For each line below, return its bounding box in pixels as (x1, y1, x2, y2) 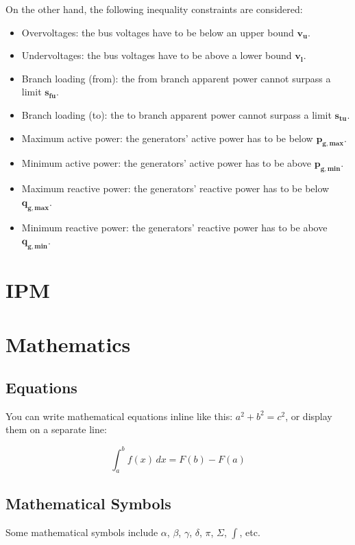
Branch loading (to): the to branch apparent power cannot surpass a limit (21, 107, 332, 121)
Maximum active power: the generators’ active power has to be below (21, 130, 313, 145)
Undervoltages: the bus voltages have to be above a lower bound (21, 48, 292, 62)
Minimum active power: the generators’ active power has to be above (21, 156, 312, 170)
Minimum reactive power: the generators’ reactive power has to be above (21, 220, 328, 234)
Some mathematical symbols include (5, 524, 158, 539)
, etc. (239, 524, 260, 539)
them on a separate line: (5, 422, 107, 437)
